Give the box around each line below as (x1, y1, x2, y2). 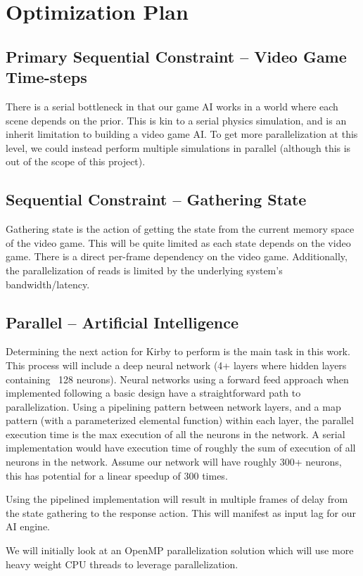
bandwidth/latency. (6, 276, 90, 291)
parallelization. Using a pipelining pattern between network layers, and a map (6, 399, 341, 414)
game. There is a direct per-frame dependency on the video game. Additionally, (6, 249, 348, 264)
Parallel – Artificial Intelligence (6, 311, 239, 333)
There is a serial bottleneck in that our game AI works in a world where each (6, 98, 338, 113)
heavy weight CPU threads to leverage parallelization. (6, 556, 238, 571)
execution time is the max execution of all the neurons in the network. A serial (6, 426, 345, 441)
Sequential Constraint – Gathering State (6, 188, 307, 210)
